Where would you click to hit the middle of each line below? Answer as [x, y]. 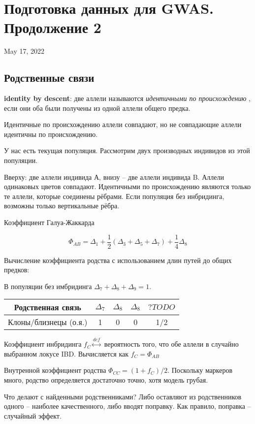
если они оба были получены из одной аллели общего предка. [97, 108]
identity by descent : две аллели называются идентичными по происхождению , [127, 98]
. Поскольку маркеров [200, 370]
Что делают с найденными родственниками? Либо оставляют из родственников [123, 396]
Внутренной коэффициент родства [55, 370]
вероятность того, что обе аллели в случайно [171, 344]
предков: [17, 270]
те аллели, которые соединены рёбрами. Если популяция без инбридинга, [114, 196]
